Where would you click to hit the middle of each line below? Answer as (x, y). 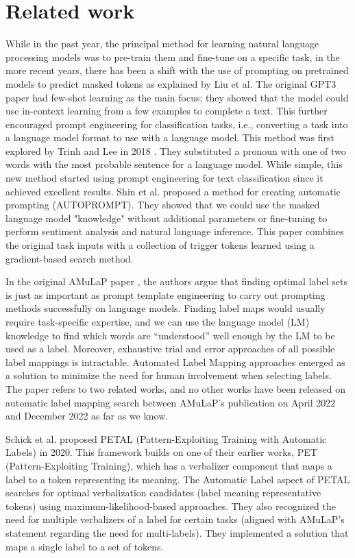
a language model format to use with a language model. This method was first (170, 137)
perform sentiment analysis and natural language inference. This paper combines (175, 231)
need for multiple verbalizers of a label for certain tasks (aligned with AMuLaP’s (175, 519)
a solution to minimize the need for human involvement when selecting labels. (169, 375)
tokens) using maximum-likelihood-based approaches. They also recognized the (171, 506)
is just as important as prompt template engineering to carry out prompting (166, 294)
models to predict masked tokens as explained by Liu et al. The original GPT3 (171, 83)
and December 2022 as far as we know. (87, 416)
